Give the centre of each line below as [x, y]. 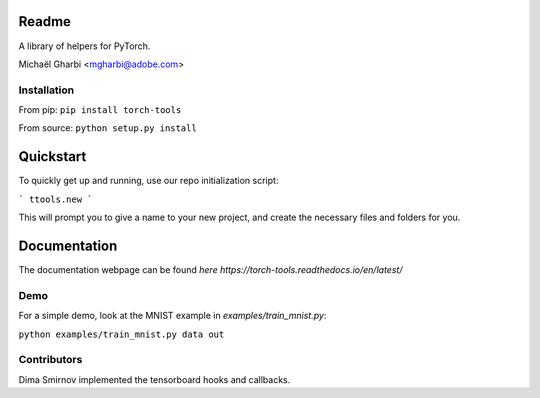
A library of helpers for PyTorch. [84, 46]
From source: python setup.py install [107, 128]
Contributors [50, 360]
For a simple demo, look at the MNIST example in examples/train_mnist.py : [172, 316]
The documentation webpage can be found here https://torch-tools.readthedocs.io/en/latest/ [210, 270]
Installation [46, 90]
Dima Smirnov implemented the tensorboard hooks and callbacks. [154, 379]
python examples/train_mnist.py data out [121, 334]
